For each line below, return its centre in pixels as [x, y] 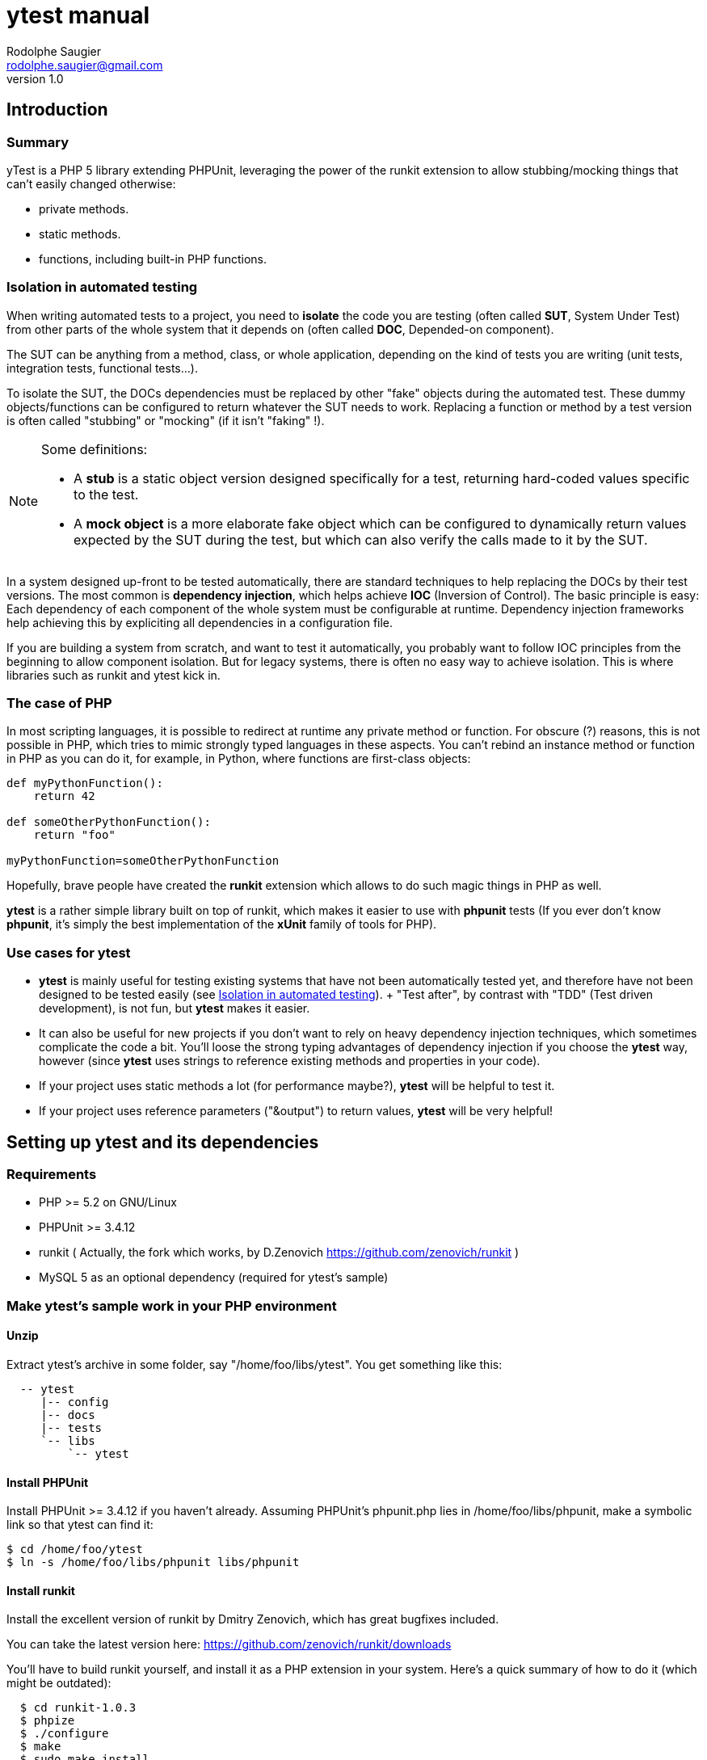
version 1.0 [35, 78]
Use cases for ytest [69, 952]
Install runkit [41, 1590]
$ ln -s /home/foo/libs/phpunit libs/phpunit [153, 1562]
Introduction [57, 110]
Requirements [52, 1175]
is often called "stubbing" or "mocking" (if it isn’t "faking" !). [166, 420]
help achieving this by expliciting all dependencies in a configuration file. [200, 622]
